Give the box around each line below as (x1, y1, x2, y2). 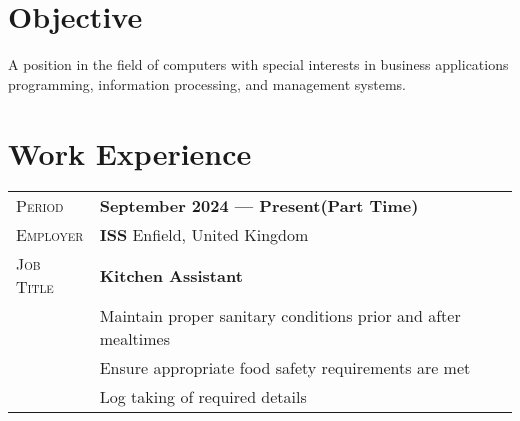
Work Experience (8, 132, 252, 173)
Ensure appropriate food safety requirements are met (99, 356, 471, 380)
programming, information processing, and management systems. (8, 73, 406, 94)
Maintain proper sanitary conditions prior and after (99, 304, 461, 328)
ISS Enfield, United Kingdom (99, 223, 309, 247)
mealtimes (99, 327, 170, 351)
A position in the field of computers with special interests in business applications (8, 54, 509, 75)
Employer (16, 223, 84, 247)
